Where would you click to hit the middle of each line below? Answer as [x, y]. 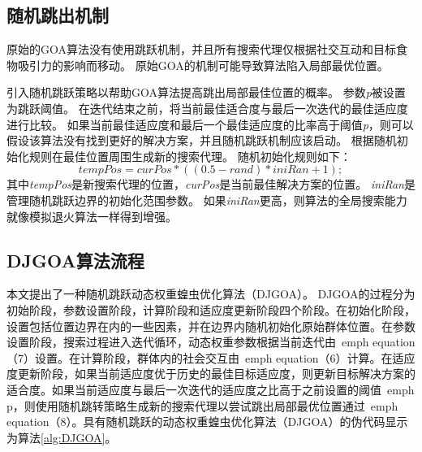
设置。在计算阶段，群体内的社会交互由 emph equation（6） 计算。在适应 [225, 357]
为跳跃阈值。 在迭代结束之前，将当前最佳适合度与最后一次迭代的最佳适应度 [207, 108]
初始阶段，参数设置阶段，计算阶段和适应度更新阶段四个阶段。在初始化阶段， [211, 309]
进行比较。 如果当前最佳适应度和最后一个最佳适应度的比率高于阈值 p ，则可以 [210, 124]
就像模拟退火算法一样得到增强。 [92, 216]
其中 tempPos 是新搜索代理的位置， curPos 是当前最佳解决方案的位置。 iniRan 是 [211, 184]
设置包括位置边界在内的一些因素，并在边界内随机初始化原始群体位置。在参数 [211, 326]
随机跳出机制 [58, 15]
